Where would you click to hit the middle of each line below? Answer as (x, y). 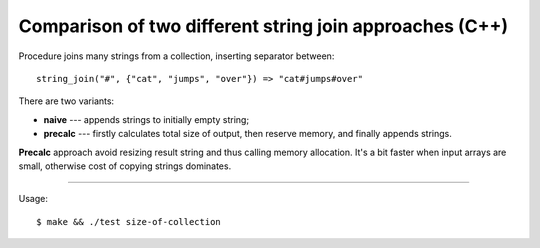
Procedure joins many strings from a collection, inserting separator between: (176, 56)
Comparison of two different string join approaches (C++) (263, 26)
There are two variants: (66, 101)
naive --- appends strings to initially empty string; (146, 119)
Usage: (33, 199)
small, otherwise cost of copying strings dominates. (125, 166)
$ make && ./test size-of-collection (129, 221)
